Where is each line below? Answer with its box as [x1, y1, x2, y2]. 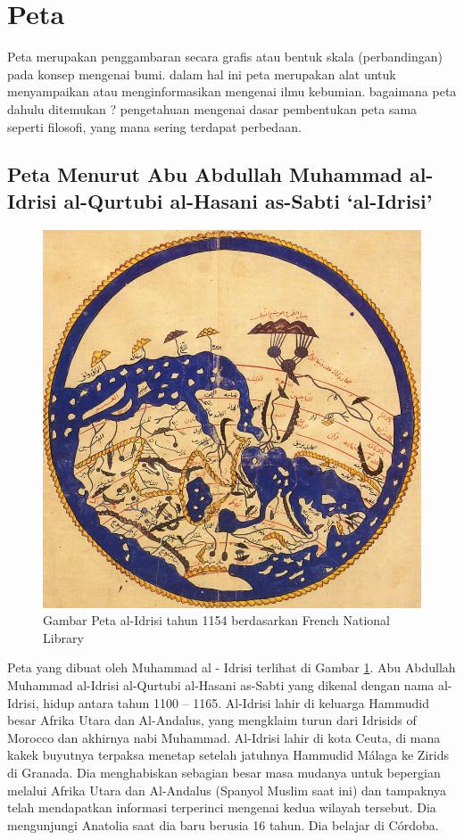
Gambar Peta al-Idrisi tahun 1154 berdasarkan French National [43, 611, 390, 630]
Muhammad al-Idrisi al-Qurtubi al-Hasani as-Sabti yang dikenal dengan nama [7, 676, 435, 695]
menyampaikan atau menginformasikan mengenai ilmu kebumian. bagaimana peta [7, 82, 457, 101]
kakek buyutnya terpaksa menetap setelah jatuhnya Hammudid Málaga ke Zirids [7, 745, 449, 764]
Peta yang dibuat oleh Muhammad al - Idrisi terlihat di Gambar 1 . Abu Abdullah [7, 658, 456, 677]
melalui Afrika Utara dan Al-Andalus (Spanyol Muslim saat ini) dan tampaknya [7, 780, 446, 799]
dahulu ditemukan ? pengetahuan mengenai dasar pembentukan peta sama [7, 99, 418, 118]
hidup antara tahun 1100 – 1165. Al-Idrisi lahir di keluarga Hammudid [43, 693, 429, 712]
